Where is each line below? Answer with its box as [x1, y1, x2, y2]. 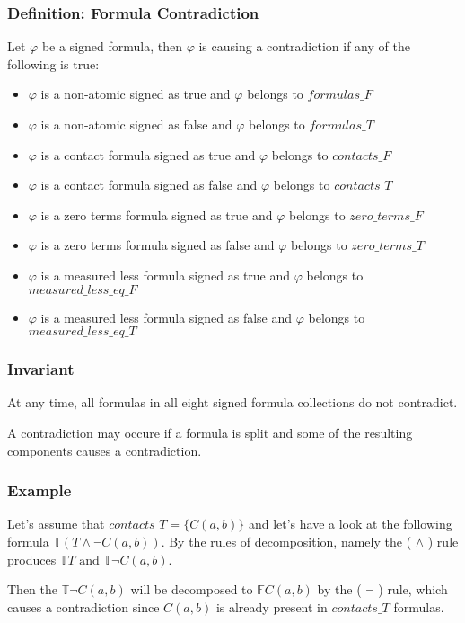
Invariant [7, 358, 75, 380]
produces [7, 549, 57, 568]
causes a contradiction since [7, 597, 160, 616]
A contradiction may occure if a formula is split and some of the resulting [7, 423, 413, 441]
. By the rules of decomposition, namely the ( [161, 531, 412, 550]
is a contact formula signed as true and [40, 145, 256, 164]
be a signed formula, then [41, 37, 182, 56]
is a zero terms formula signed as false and [40, 236, 275, 254]
